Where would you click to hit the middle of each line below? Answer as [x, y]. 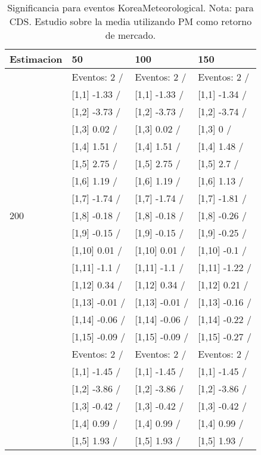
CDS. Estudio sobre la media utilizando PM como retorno [130, 21]
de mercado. [130, 35]
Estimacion [36, 59]
